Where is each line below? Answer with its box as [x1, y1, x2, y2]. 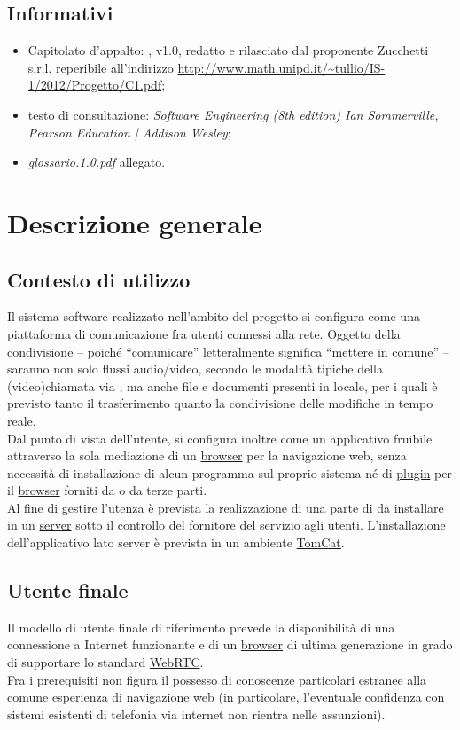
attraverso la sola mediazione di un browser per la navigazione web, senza [7, 446, 407, 465]
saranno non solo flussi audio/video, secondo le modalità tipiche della [7, 359, 383, 378]
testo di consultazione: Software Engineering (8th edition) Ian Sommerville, [27, 105, 439, 123]
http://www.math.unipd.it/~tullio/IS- [177, 58, 386, 76]
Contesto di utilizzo [7, 265, 191, 293]
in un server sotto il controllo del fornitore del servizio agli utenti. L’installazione [7, 515, 446, 534]
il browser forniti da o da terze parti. [7, 481, 207, 499]
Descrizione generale [7, 204, 262, 240]
